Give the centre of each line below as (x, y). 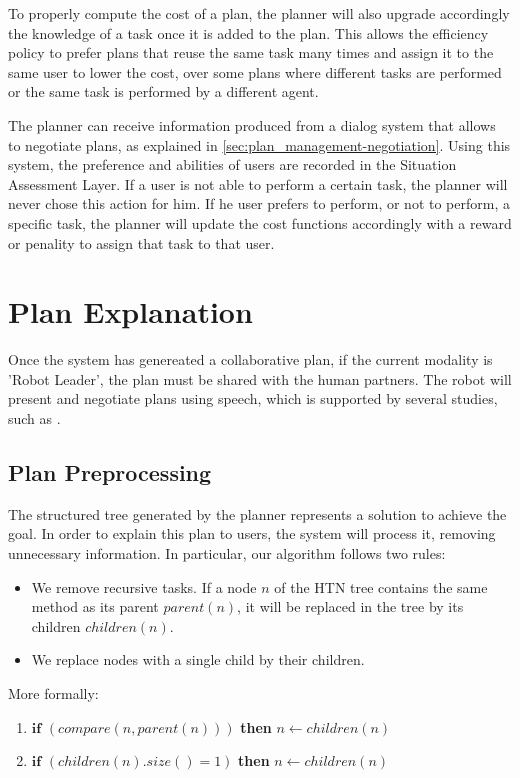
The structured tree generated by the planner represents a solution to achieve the (257, 513)
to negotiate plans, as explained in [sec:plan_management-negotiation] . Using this (259, 144)
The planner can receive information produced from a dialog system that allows (252, 124)
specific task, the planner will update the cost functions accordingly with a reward (260, 222)
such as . (34, 418)
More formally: (53, 692)
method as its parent (95, 606)
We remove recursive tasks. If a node (144, 586)
